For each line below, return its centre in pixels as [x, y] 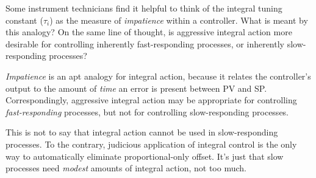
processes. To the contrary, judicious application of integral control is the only [151, 144]
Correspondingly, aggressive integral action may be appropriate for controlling [151, 100]
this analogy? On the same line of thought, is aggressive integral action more [149, 32]
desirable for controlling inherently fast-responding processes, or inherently [145, 43]
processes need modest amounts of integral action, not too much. [126, 168]
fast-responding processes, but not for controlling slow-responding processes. [147, 111]
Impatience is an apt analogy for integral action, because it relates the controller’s [158, 76]
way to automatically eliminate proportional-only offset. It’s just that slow [145, 156]
